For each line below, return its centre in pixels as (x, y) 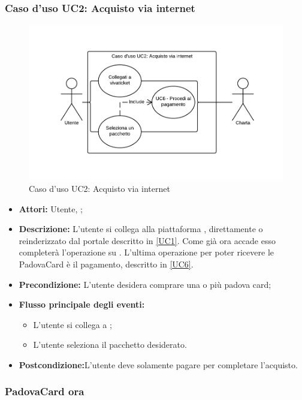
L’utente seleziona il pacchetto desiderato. (110, 345)
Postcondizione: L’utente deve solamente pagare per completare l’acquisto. (158, 364)
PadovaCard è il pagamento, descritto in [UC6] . (106, 264)
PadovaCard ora (45, 391)
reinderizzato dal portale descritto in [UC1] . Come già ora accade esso (147, 240)
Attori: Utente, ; (51, 208)
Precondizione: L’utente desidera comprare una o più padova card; (145, 284)
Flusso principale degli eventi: (82, 304)
